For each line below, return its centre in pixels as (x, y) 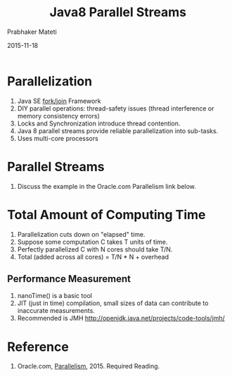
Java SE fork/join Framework (59, 101)
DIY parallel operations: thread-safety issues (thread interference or (116, 108)
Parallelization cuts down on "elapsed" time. (81, 234)
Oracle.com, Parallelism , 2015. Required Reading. (89, 366)
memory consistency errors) (59, 116)
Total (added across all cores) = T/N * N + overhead (93, 257)
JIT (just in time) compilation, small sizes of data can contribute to (113, 303)
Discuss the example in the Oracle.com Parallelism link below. (107, 186)
